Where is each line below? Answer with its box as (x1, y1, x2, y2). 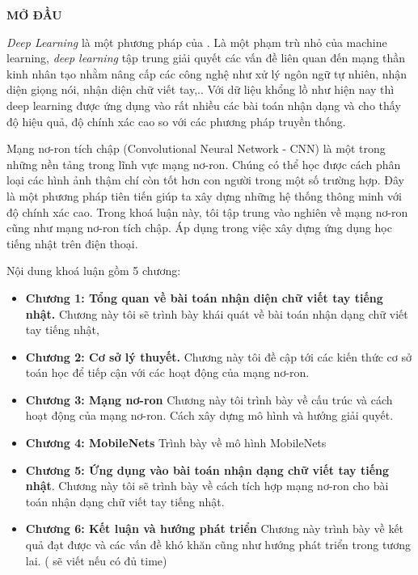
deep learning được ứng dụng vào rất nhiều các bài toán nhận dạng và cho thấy (6, 96, 401, 113)
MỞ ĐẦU (6, 6, 62, 23)
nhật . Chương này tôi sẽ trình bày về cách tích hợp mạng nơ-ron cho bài (25, 477, 389, 494)
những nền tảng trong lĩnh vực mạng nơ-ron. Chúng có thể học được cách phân (6, 155, 401, 172)
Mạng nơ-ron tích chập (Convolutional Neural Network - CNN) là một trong (6, 140, 386, 157)
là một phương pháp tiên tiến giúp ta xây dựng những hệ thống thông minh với (6, 187, 402, 204)
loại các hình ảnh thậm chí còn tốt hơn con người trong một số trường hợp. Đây (6, 171, 404, 188)
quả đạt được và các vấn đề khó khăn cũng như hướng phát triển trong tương (25, 536, 411, 553)
